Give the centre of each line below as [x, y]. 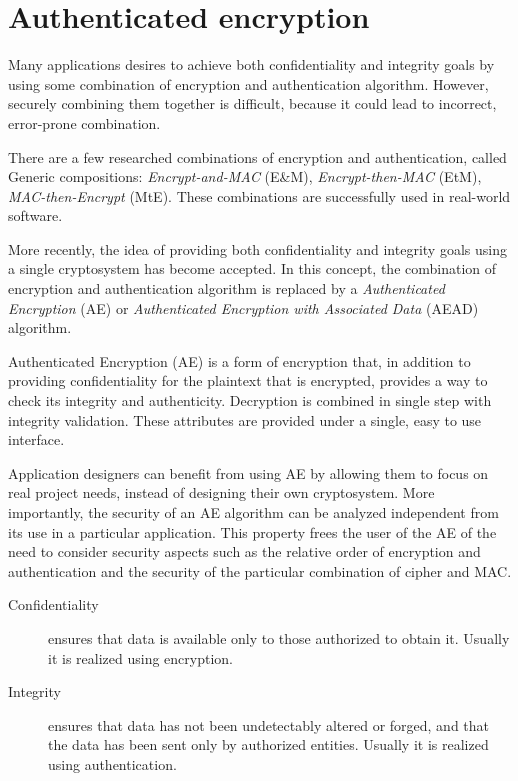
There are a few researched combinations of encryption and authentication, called [257, 156]
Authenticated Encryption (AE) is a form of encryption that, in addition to [239, 360]
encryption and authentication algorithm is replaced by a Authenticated [226, 288]
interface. [36, 439]
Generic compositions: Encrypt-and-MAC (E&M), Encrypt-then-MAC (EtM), [245, 176]
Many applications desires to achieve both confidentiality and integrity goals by [251, 64]
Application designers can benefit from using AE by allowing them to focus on [248, 472]
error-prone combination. [84, 122]
